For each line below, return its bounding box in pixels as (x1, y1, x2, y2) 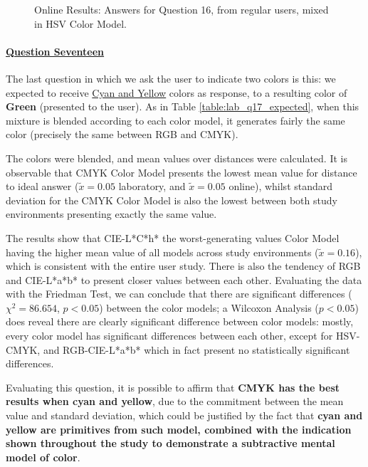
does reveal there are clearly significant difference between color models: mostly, (6, 314, 354, 329)
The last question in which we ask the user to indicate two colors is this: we (6, 70, 336, 85)
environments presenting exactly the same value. (6, 206, 217, 221)
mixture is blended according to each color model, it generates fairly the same (6, 112, 345, 127)
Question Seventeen (6, 43, 105, 58)
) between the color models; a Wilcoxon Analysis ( (99, 300, 319, 315)
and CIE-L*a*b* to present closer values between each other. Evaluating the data (6, 272, 362, 287)
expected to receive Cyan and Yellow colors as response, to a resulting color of (6, 85, 347, 100)
